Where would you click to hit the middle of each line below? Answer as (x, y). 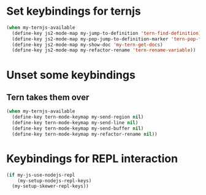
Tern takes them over (48, 97)
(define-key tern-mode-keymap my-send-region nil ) (78, 117)
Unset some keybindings (71, 75)
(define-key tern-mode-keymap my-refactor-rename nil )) (85, 134)
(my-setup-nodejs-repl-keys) (55, 181)
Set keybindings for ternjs (74, 11)
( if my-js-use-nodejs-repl (41, 175)
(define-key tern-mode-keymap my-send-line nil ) (75, 123)
